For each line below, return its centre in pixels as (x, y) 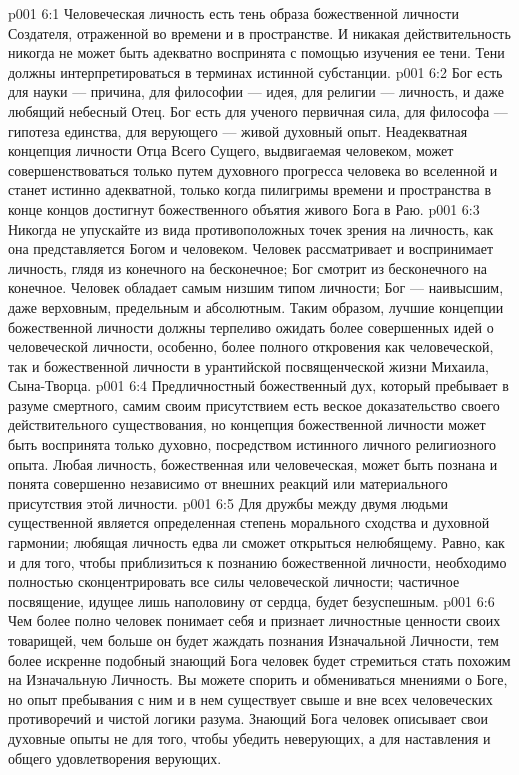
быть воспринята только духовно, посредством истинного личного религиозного (252, 444)
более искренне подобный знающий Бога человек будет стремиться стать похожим (259, 659)
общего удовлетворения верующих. (115, 757)
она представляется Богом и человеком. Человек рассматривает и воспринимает (251, 248)
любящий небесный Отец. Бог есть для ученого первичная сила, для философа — (258, 110)
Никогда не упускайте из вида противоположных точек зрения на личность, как (251, 228)
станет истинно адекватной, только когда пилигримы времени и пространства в (250, 189)
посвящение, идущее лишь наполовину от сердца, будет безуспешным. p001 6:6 (251, 600)
